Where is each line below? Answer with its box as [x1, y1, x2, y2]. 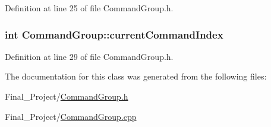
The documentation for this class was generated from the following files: [5, 70, 267, 82]
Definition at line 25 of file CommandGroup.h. [5, 2, 174, 14]
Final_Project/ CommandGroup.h [5, 90, 128, 102]
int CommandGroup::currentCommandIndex [5, 27, 223, 42]
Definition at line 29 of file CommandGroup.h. [5, 50, 174, 62]
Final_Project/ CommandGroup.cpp [5, 110, 137, 122]
